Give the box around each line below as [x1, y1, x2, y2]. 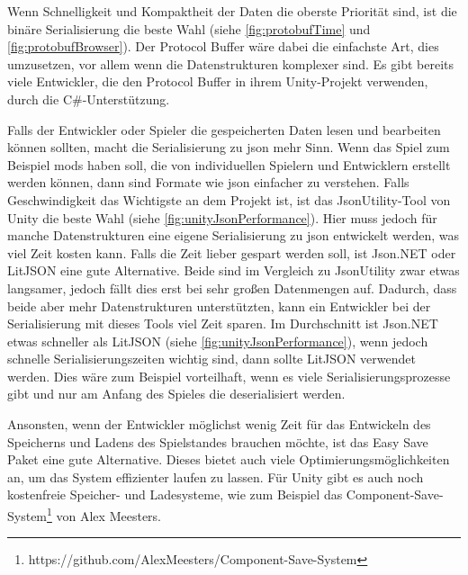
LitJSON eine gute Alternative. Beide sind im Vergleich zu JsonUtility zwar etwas [7, 261, 460, 280]
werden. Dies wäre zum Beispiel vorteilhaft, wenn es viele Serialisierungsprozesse [7, 366, 451, 385]
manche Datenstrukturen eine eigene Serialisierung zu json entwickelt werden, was [7, 226, 459, 245]
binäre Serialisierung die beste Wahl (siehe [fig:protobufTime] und [7, 19, 371, 38]
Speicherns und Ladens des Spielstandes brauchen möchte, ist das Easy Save [7, 432, 428, 451]
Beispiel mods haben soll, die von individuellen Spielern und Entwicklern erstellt [7, 155, 451, 174]
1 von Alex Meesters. [47, 504, 161, 525]
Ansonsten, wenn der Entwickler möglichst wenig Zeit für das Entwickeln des [7, 415, 431, 434]
